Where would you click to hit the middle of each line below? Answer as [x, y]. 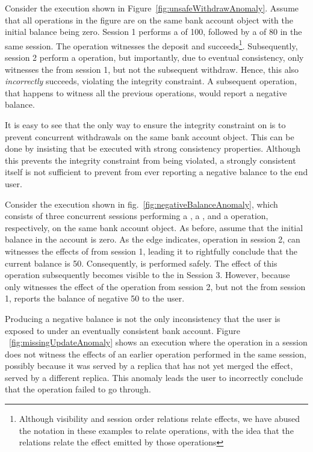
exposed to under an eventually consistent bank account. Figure [122, 330]
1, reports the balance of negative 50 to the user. [95, 298]
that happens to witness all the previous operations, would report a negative [146, 92]
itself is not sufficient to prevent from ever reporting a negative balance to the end [156, 172]
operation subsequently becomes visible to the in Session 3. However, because [147, 275]
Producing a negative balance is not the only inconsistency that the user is [143, 318]
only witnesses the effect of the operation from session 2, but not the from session [155, 286]
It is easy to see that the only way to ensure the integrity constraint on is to [145, 125]
